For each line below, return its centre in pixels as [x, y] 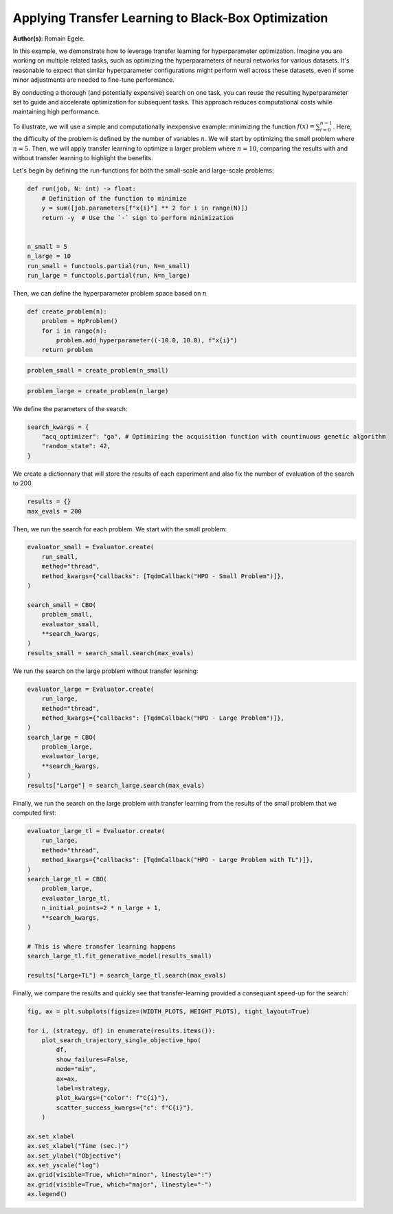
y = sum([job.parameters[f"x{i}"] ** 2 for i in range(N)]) [145, 208]
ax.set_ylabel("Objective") [74, 1156]
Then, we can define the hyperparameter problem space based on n [110, 293]
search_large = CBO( [61, 737]
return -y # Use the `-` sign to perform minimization [138, 218]
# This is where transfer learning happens [102, 946]
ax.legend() [47, 1194]
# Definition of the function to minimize [114, 198]
